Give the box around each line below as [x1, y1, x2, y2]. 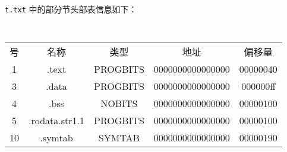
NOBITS [100, 96, 138, 111]
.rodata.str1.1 [29, 114, 84, 128]
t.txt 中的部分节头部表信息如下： [5, 3, 137, 15]
